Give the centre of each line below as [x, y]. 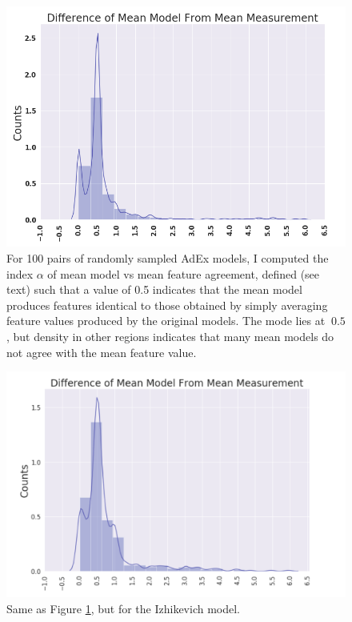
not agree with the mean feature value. [102, 352]
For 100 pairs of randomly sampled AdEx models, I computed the [168, 258]
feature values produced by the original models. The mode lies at [166, 321]
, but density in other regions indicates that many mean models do [170, 336]
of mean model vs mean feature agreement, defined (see [184, 273]
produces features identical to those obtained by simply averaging [167, 305]
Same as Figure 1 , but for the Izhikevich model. [124, 608]
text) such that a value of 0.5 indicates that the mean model [154, 289]
